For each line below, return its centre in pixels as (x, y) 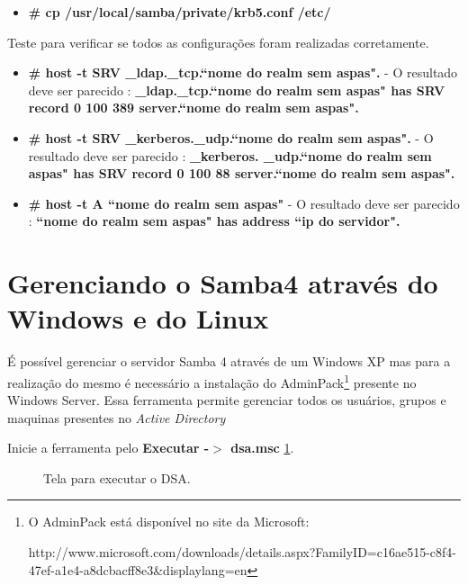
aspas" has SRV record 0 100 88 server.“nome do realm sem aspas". (242, 173)
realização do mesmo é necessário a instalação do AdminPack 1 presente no (212, 381)
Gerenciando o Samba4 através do (223, 283)
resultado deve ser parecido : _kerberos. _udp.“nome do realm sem (230, 155)
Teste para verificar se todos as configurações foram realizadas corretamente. (218, 42)
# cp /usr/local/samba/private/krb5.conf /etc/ (180, 12)
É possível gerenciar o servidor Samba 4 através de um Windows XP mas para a (229, 361)
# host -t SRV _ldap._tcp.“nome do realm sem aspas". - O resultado (243, 72)
